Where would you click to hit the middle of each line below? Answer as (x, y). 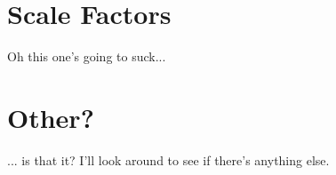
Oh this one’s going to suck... (87, 56)
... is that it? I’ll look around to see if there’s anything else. (168, 159)
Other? (51, 117)
